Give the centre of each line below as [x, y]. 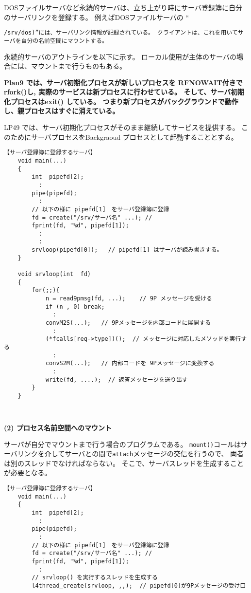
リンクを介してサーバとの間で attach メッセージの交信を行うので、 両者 [130, 454]
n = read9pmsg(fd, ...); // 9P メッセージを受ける [129, 299]
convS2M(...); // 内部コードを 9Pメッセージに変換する [130, 363]
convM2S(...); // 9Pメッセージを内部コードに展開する [128, 323]
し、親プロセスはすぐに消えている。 [62, 111]
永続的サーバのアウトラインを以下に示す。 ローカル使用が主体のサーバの [120, 56]
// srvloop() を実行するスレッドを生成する [95, 578]
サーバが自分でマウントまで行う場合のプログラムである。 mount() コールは [123, 444]
